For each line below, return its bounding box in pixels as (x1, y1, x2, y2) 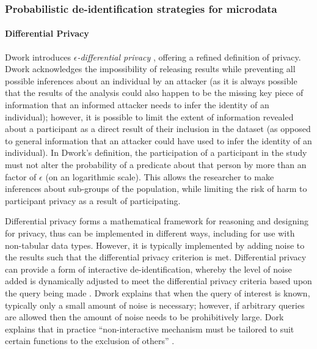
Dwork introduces (5, 50, 71, 63)
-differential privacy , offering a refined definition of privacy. (77, 50, 301, 63)
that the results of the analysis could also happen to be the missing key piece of (5, 86, 304, 99)
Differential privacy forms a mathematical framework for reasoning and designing (5, 215, 308, 227)
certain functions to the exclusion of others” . (5, 334, 175, 347)
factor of (5, 170, 37, 183)
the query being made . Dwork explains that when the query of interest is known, (5, 286, 310, 299)
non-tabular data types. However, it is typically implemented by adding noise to (5, 238, 305, 251)
